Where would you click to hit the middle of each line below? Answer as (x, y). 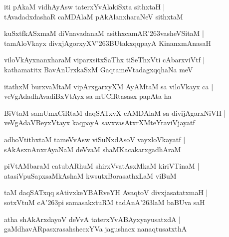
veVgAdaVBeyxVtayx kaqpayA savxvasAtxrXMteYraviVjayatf (100, 122)
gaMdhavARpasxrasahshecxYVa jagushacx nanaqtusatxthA (96, 229)
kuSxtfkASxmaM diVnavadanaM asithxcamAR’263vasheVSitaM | (104, 33)
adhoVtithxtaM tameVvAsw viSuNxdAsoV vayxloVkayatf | (95, 139)
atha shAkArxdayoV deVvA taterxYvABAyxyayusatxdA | (92, 219)
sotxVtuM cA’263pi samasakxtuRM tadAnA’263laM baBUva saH (105, 202)
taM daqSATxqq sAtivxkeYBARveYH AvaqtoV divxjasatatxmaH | (106, 192)
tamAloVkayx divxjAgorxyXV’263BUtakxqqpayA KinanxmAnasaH (108, 43)
